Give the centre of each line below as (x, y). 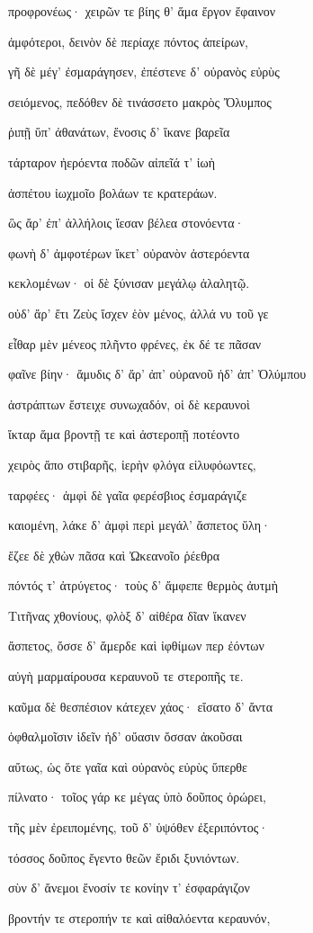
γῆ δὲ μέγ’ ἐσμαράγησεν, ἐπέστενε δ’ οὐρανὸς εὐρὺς (144, 72)
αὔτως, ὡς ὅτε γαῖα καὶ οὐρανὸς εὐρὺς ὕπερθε (128, 766)
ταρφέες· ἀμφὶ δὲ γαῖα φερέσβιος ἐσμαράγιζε (128, 494)
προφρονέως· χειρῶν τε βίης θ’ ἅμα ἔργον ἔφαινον (142, 11)
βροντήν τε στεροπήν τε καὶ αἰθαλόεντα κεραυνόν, (139, 917)
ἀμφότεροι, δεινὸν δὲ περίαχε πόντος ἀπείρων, (128, 41)
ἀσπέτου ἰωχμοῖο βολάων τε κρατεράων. (113, 192)
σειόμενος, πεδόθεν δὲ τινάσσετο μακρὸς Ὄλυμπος (140, 101)
